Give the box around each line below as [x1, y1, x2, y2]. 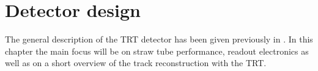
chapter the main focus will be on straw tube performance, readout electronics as [5, 44, 309, 57]
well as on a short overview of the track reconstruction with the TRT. [5, 56, 267, 69]
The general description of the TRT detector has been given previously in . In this [5, 33, 313, 46]
